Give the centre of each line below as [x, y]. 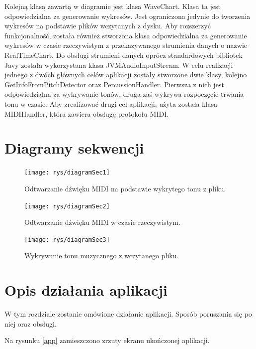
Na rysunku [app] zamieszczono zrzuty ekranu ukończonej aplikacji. [107, 340]
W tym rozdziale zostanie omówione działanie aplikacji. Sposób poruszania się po [128, 314]
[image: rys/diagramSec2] [67, 206]
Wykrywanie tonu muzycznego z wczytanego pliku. [102, 256]
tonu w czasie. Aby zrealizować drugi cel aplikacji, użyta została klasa [111, 103]
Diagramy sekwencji [74, 148]
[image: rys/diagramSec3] [67, 240]
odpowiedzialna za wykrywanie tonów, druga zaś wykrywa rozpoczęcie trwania [124, 94]
